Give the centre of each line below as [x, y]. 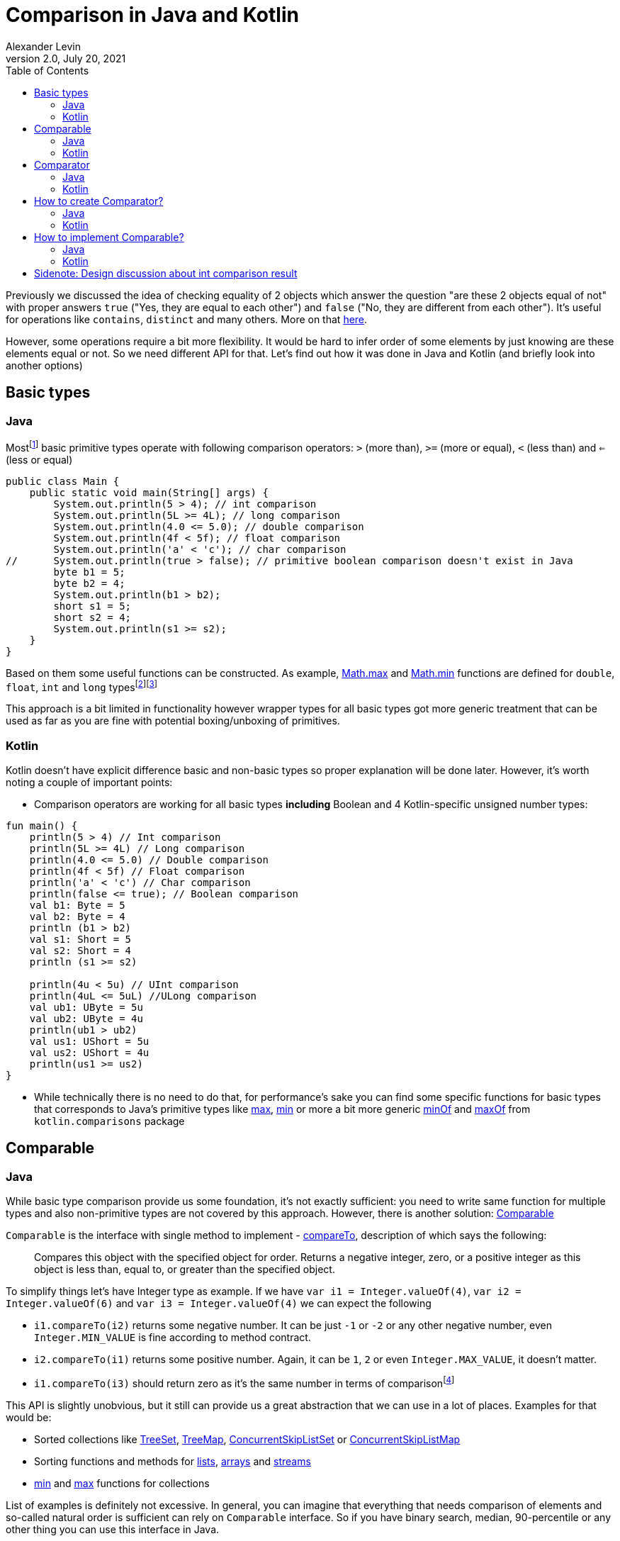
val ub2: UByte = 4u [86, 1019]
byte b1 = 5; [89, 572]
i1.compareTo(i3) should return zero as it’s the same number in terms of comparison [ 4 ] [244, 1382]
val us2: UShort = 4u [89, 1053]
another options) [44, 365]
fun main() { [42, 826]
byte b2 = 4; [89, 583]
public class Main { [63, 481]
